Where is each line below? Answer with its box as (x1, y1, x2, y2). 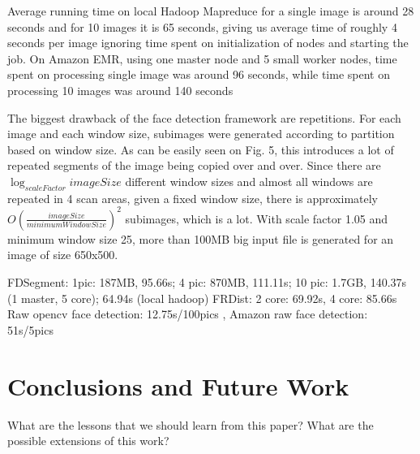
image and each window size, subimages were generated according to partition (7, 125, 395, 142)
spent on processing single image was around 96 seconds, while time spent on (7, 66, 390, 83)
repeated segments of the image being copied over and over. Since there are (7, 157, 381, 174)
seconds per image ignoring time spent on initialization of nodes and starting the (7, 34, 409, 51)
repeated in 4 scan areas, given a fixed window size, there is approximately (7, 189, 378, 206)
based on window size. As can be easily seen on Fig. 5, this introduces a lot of (7, 141, 394, 158)
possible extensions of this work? (7, 432, 169, 449)
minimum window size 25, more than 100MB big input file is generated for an (7, 230, 394, 247)
